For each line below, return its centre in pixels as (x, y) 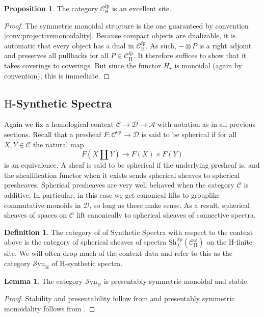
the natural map (58, 144)
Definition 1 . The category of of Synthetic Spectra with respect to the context (129, 232)
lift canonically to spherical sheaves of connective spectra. (166, 215)
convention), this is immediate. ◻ (57, 75)
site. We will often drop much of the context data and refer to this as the (118, 253)
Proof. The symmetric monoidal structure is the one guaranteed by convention (126, 25)
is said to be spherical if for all (189, 134)
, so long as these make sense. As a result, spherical (169, 205)
